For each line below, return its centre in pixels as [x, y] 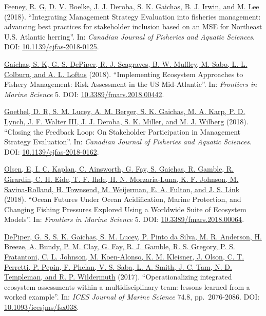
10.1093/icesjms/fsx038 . [42, 307]
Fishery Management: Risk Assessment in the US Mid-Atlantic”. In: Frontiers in [131, 84]
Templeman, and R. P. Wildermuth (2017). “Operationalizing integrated [118, 277]
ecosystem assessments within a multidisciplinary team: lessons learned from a [127, 286]
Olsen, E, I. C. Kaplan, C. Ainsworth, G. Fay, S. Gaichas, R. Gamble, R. [119, 169]
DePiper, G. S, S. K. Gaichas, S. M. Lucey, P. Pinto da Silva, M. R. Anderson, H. [133, 236]
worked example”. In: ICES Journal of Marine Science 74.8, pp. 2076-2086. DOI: [132, 297]
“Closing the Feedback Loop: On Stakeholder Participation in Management [122, 131]
